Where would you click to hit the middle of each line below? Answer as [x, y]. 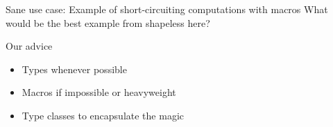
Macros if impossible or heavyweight [99, 92]
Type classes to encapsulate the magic [103, 115]
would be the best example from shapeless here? [108, 22]
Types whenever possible [74, 69]
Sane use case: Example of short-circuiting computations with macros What [167, 9]
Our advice [29, 46]
